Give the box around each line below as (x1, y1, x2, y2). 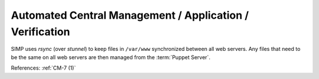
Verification (11, 25, 70, 38)
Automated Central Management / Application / (11, 9, 249, 22)
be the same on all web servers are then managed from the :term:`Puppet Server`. (11, 53, 211, 61)
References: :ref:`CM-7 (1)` (11, 64, 76, 71)
